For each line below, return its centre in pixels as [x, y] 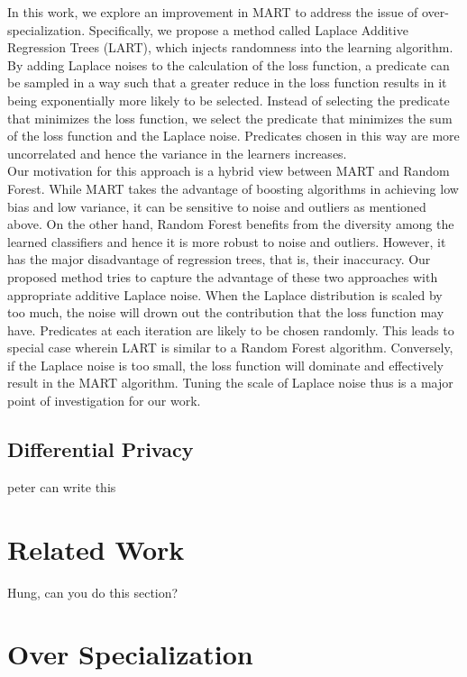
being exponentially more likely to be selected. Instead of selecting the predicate [229, 100]
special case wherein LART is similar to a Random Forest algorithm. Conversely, [230, 348]
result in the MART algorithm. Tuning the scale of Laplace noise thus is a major [230, 383]
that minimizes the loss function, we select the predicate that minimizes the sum [230, 118]
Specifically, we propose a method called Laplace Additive [248, 29]
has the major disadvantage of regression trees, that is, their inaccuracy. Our [219, 259]
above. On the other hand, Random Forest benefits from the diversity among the [231, 224]
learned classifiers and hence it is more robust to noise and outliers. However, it [227, 241]
